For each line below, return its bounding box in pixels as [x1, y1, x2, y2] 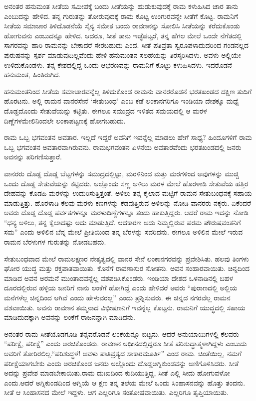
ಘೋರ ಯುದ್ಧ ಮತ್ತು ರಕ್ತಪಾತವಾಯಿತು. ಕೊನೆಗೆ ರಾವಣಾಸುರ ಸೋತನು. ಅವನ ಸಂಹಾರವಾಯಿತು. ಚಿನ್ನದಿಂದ [4, 263, 250, 273]
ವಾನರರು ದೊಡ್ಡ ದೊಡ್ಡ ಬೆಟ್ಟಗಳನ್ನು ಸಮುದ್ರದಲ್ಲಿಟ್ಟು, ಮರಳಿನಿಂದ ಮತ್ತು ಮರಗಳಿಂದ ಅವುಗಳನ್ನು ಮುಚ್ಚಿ [4, 168, 239, 178]
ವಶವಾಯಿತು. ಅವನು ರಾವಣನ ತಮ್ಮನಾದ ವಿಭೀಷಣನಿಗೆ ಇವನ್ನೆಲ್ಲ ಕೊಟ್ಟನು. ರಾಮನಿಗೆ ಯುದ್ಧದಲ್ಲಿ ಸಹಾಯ [4, 302, 246, 312]
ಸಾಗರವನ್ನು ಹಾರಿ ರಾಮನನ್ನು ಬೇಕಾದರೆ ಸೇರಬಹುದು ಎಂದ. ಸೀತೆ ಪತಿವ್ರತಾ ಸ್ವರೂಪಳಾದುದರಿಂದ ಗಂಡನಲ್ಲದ [4, 40, 249, 50]
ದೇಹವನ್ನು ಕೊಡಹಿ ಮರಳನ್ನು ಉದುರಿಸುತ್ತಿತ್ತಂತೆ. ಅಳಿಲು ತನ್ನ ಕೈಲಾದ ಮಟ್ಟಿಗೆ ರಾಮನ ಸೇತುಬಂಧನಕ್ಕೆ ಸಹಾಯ [4, 188, 252, 198]
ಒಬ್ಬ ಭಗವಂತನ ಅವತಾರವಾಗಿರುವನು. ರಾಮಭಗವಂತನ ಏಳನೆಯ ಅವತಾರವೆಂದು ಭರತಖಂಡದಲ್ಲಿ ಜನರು [4, 141, 242, 152]
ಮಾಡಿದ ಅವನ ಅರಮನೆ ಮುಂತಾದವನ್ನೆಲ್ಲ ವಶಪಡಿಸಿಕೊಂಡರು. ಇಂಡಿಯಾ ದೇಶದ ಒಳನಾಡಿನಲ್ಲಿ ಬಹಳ [4, 272, 234, 283]
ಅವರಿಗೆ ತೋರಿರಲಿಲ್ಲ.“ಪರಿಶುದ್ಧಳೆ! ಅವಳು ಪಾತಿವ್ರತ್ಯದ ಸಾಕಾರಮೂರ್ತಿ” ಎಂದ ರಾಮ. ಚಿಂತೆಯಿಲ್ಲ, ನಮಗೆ [4, 348, 242, 358]
